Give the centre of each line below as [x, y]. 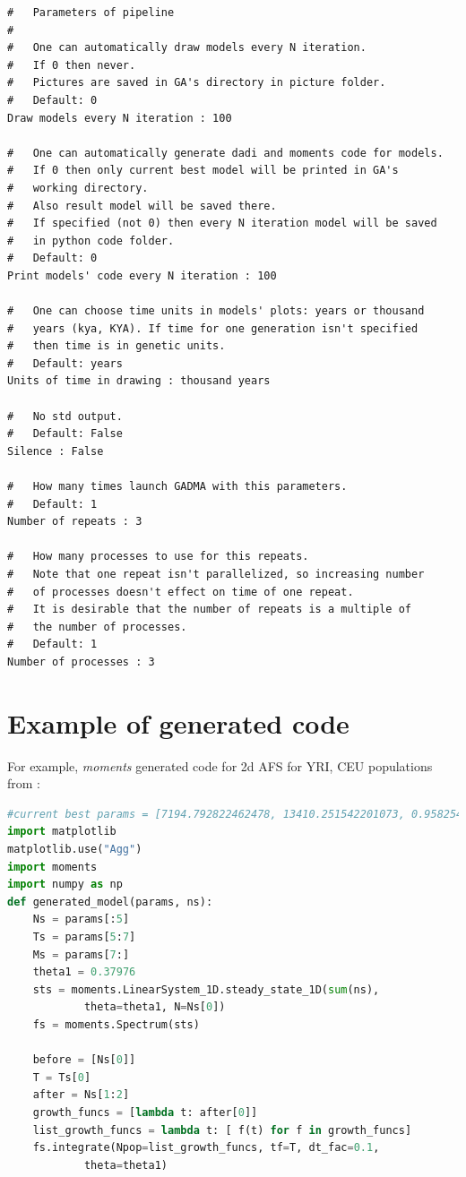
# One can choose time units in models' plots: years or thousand [216, 311]
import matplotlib [62, 832]
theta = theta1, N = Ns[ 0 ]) [155, 1007]
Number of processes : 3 [81, 662]
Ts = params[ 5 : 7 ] [84, 937]
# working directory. [78, 188]
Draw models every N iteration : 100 [120, 118]
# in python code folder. [91, 241]
